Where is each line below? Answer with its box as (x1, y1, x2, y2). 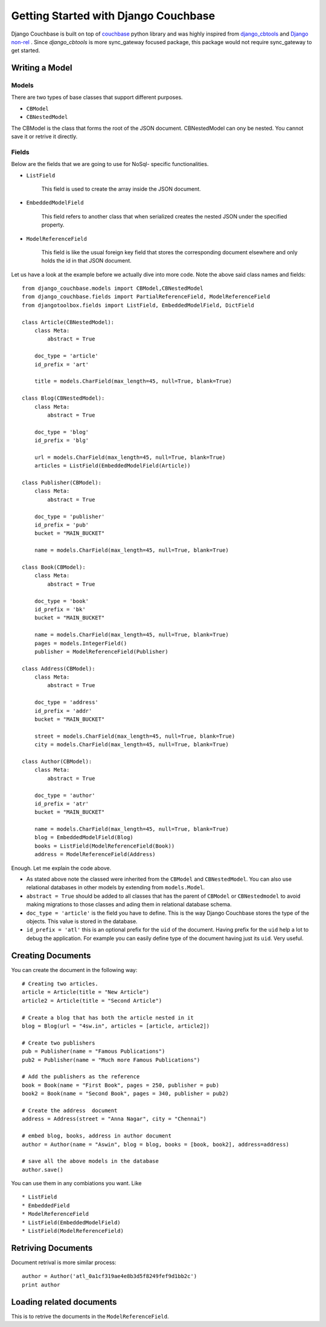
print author (22, 1281, 60, 1288)
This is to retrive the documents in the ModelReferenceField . (11, 1313, 169, 1320)
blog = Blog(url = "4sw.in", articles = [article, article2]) (22, 1023, 210, 1029)
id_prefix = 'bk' (34, 606, 86, 613)
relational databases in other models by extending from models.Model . (26, 884, 205, 891)
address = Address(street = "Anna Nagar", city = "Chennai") (22, 1116, 206, 1122)
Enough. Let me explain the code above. (11, 864, 112, 872)
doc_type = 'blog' (34, 429, 89, 435)
